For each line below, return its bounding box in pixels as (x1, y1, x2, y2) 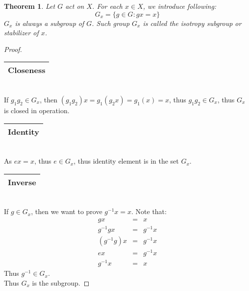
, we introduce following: (143, 1, 217, 11)
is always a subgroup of (15, 18, 84, 28)
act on (65, 1, 84, 11)
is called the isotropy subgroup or (143, 18, 242, 28)
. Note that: (131, 206, 167, 217)
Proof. (4, 44, 22, 54)
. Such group (92, 18, 130, 28)
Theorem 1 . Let (4, 1, 55, 11)
